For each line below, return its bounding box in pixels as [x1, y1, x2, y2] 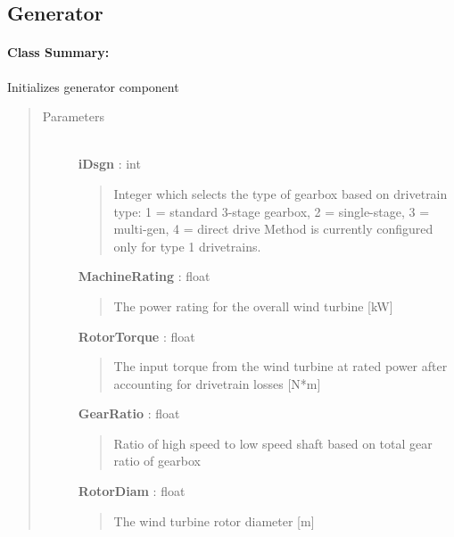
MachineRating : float [78, 267, 210, 285]
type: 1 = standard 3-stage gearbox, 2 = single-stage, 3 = [113, 202, 430, 220]
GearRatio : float [78, 404, 180, 423]
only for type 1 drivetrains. [113, 236, 261, 255]
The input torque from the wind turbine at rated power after [113, 357, 448, 376]
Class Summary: [7, 43, 110, 62]
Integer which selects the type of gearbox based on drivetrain [113, 184, 448, 202]
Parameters [42, 107, 104, 126]
